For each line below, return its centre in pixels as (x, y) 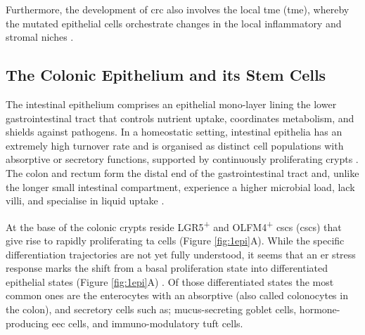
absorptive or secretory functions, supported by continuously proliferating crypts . (182, 159)
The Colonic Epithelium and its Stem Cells (166, 75)
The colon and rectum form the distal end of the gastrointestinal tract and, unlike (182, 172)
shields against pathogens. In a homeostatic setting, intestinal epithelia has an (174, 132)
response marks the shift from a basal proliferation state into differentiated (167, 268)
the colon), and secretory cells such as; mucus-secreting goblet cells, (151, 309)
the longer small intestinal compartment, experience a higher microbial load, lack (180, 186)
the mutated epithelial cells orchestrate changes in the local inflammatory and (174, 23)
